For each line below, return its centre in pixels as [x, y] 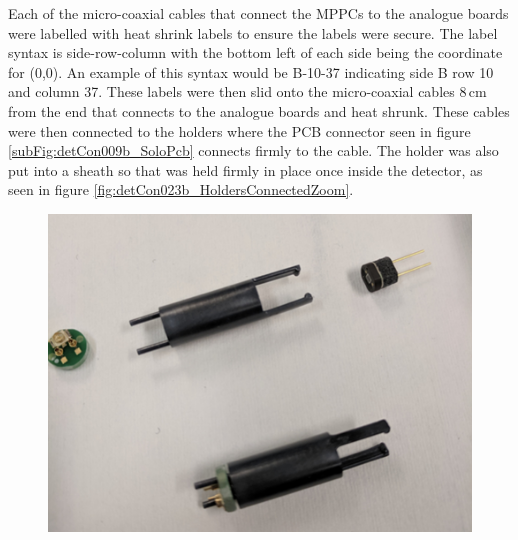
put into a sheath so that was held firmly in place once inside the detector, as [245, 169]
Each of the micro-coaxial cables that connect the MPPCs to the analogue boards [258, 13]
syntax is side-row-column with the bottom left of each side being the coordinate [255, 52]
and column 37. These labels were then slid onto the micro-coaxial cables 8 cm [247, 91]
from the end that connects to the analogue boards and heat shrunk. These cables [259, 110]
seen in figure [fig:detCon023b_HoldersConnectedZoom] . [181, 189]
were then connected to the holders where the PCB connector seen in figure [239, 130]
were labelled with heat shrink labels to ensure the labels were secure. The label [253, 32]
